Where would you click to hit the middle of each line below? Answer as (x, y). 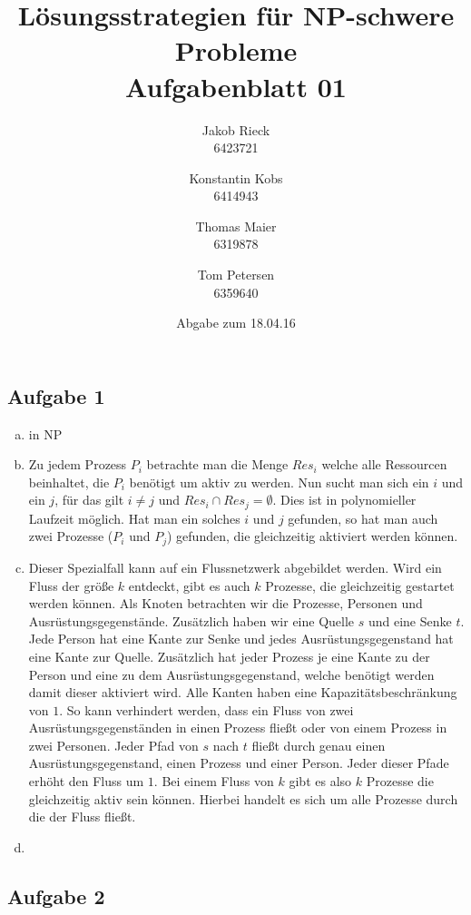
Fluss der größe (71, 585)
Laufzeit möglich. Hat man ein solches (134, 518)
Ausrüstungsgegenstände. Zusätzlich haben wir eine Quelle (191, 620)
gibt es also (320, 781)
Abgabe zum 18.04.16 (236, 323)
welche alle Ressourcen (384, 464)
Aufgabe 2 (56, 895)
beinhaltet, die (69, 482)
